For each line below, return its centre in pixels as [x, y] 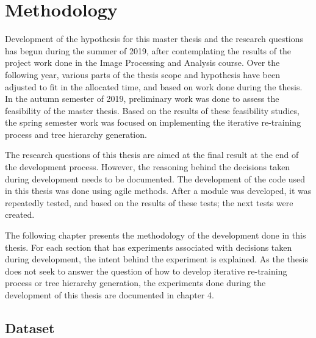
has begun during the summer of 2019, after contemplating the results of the [148, 50]
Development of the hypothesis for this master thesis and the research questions [154, 39]
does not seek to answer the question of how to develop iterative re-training [146, 271]
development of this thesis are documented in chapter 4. [110, 295]
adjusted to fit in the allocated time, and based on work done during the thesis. [154, 86]
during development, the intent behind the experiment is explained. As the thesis [157, 259]
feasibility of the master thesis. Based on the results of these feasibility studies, [152, 110]
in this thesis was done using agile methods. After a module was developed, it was [158, 191]
